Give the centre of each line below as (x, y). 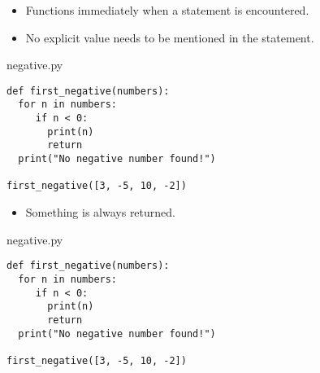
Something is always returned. (100, 212)
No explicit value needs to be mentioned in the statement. (170, 37)
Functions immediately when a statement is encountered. (167, 10)
